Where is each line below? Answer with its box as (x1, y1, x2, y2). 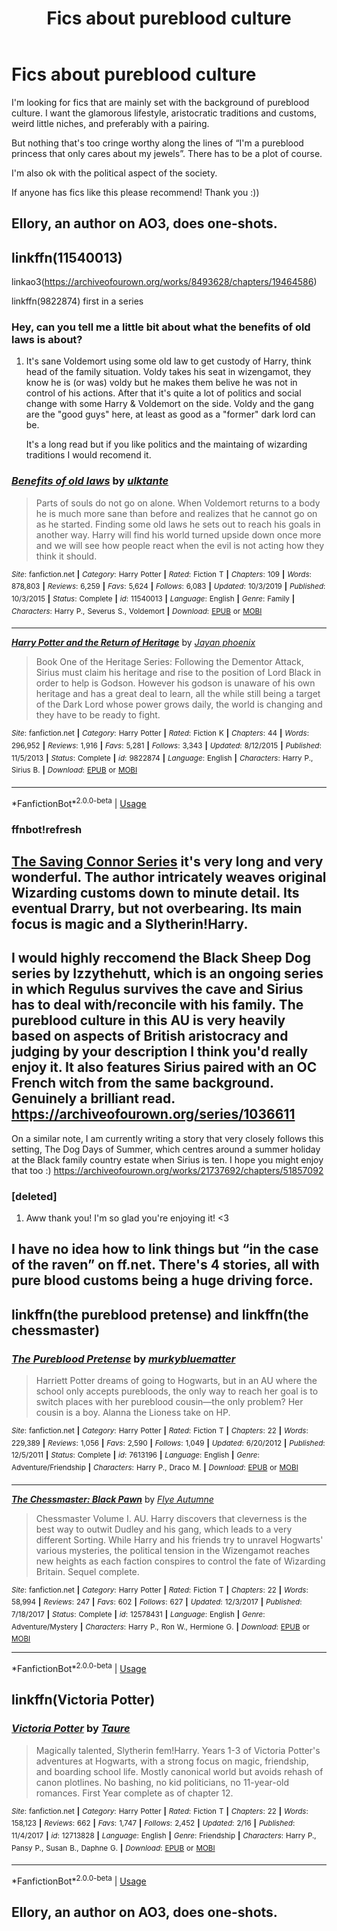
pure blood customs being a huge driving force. (11, 1272, 314, 1289)
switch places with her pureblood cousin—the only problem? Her (35, 1396, 304, 1408)
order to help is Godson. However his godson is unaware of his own (35, 677, 316, 689)
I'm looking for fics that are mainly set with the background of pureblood (11, 96, 310, 108)
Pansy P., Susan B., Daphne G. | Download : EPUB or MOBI (11, 1843, 216, 1853)
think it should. (35, 550, 98, 562)
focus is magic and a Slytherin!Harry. (11, 915, 249, 932)
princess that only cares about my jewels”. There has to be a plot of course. (11, 147, 323, 159)
